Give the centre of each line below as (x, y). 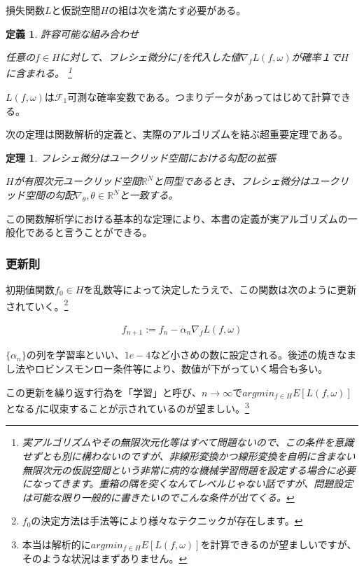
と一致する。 (149, 195)
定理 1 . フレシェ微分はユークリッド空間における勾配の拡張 (141, 157)
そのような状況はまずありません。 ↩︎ (105, 558)
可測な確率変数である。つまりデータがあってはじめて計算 (199, 97)
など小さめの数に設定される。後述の (234, 355)
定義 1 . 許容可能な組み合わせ (72, 33)
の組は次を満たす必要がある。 (177, 10)
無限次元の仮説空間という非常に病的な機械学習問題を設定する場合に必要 (189, 470)
